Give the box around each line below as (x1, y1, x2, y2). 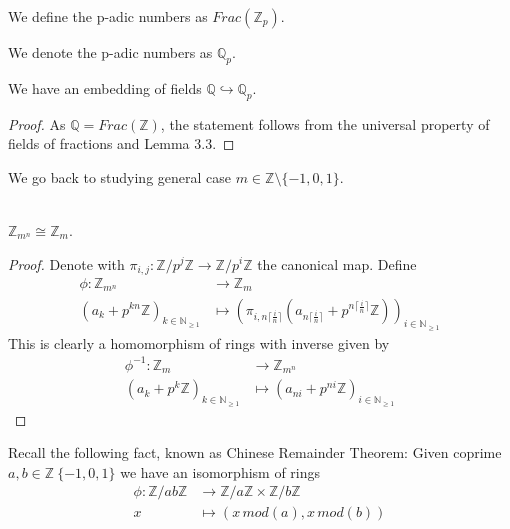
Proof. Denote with (8, 253, 125, 274)
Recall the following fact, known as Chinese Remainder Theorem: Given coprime (8, 442, 502, 463)
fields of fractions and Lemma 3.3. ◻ (8, 133, 235, 154)
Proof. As (8, 113, 66, 134)
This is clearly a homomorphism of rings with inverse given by (8, 332, 390, 353)
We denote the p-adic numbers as (8, 42, 213, 62)
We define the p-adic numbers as (8, 6, 208, 26)
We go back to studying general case (8, 166, 232, 187)
